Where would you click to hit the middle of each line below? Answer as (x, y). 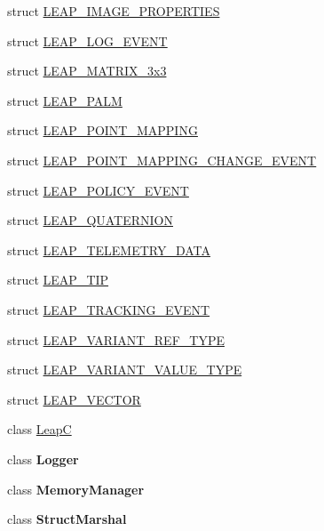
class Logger (43, 459)
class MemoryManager (76, 489)
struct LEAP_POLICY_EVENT (98, 190)
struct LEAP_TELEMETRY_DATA (109, 249)
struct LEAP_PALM (65, 100)
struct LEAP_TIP (58, 280)
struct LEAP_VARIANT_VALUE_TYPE (125, 370)
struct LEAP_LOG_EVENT (87, 40)
